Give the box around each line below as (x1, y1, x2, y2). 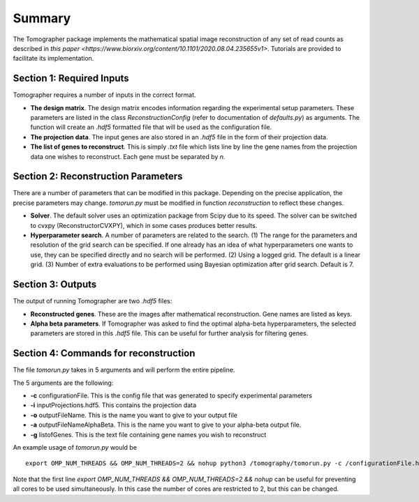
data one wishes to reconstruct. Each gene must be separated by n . (30, 152, 226, 160)
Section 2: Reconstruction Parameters (13, 171, 183, 183)
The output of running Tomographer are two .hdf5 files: (13, 297, 172, 305)
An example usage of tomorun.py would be (13, 443, 138, 451)
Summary (13, 10, 71, 26)
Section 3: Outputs (13, 279, 97, 291)
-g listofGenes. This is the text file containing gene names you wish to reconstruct (30, 430, 267, 439)
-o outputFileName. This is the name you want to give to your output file (30, 411, 237, 419)
